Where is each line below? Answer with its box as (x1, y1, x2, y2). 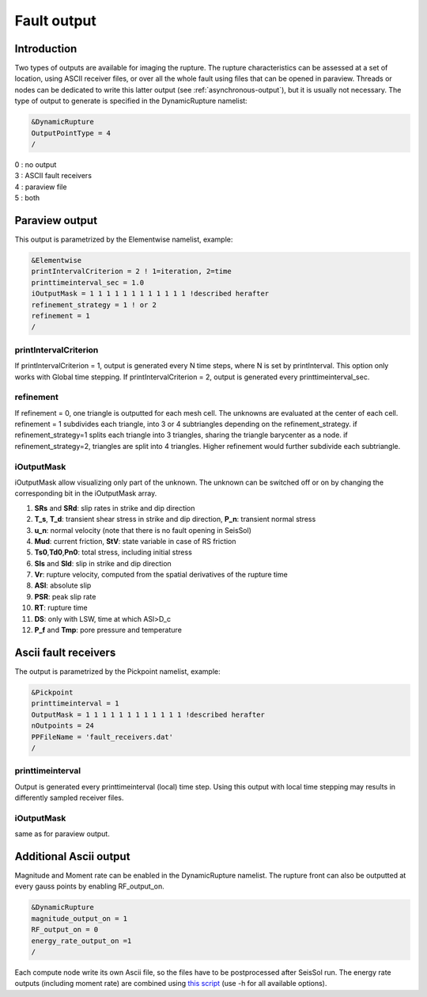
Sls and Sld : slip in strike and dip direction (34, 558, 172, 568)
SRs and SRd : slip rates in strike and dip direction (34, 503, 195, 512)
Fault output (14, 12, 96, 29)
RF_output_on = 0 (31, 925, 99, 934)
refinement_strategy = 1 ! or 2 (31, 300, 157, 309)
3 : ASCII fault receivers (14, 171, 93, 181)
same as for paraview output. (14, 829, 110, 839)
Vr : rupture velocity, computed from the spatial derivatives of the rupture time (34, 570, 288, 580)
